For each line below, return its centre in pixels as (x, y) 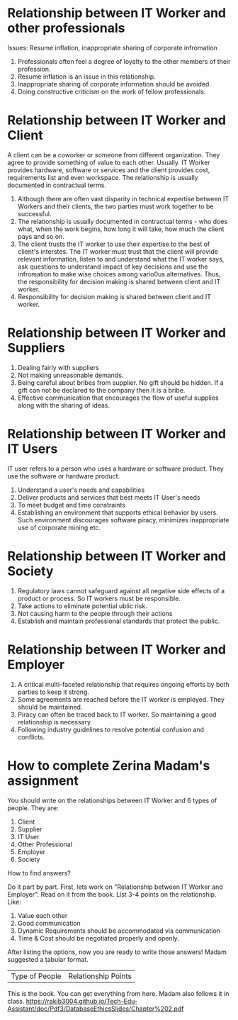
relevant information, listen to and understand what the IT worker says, (121, 259)
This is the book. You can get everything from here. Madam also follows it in (118, 993)
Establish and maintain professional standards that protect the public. (119, 621)
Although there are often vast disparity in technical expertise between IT (123, 198)
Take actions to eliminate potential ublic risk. (82, 606)
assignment (43, 780)
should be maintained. (50, 707)
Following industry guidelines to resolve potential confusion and (110, 729)
